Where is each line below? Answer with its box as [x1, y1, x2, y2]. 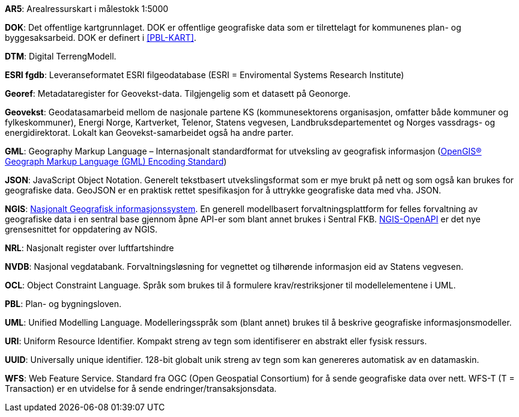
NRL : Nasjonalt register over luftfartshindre [5, 243, 174, 253]
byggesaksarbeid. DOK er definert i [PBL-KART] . [5, 32, 196, 43]
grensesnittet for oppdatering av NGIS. [5, 224, 158, 234]
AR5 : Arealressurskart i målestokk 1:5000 [5, 4, 169, 14]
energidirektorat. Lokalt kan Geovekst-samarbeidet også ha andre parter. [5, 127, 294, 138]
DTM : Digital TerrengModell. [5, 51, 117, 61]
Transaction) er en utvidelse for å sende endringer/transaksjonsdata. [5, 383, 277, 394]
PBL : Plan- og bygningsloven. [5, 299, 121, 309]
